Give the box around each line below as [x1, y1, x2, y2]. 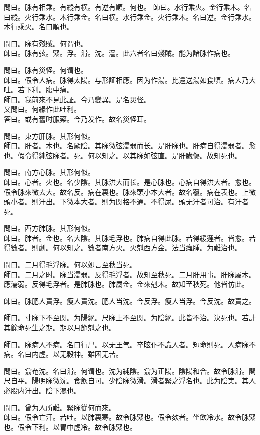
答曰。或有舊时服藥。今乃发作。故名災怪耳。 [4, 113, 151, 124]
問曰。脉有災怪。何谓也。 [4, 64, 88, 75]
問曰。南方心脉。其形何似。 [4, 167, 95, 177]
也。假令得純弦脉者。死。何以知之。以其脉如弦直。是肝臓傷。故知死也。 [4, 150, 242, 160]
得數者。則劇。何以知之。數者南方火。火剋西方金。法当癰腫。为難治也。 [4, 242, 242, 253]
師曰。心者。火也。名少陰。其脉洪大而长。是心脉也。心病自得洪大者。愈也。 [4, 176, 256, 187]
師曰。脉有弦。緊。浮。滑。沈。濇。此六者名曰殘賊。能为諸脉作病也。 [4, 48, 235, 58]
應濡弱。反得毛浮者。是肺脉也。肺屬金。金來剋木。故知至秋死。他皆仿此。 [4, 279, 249, 289]
